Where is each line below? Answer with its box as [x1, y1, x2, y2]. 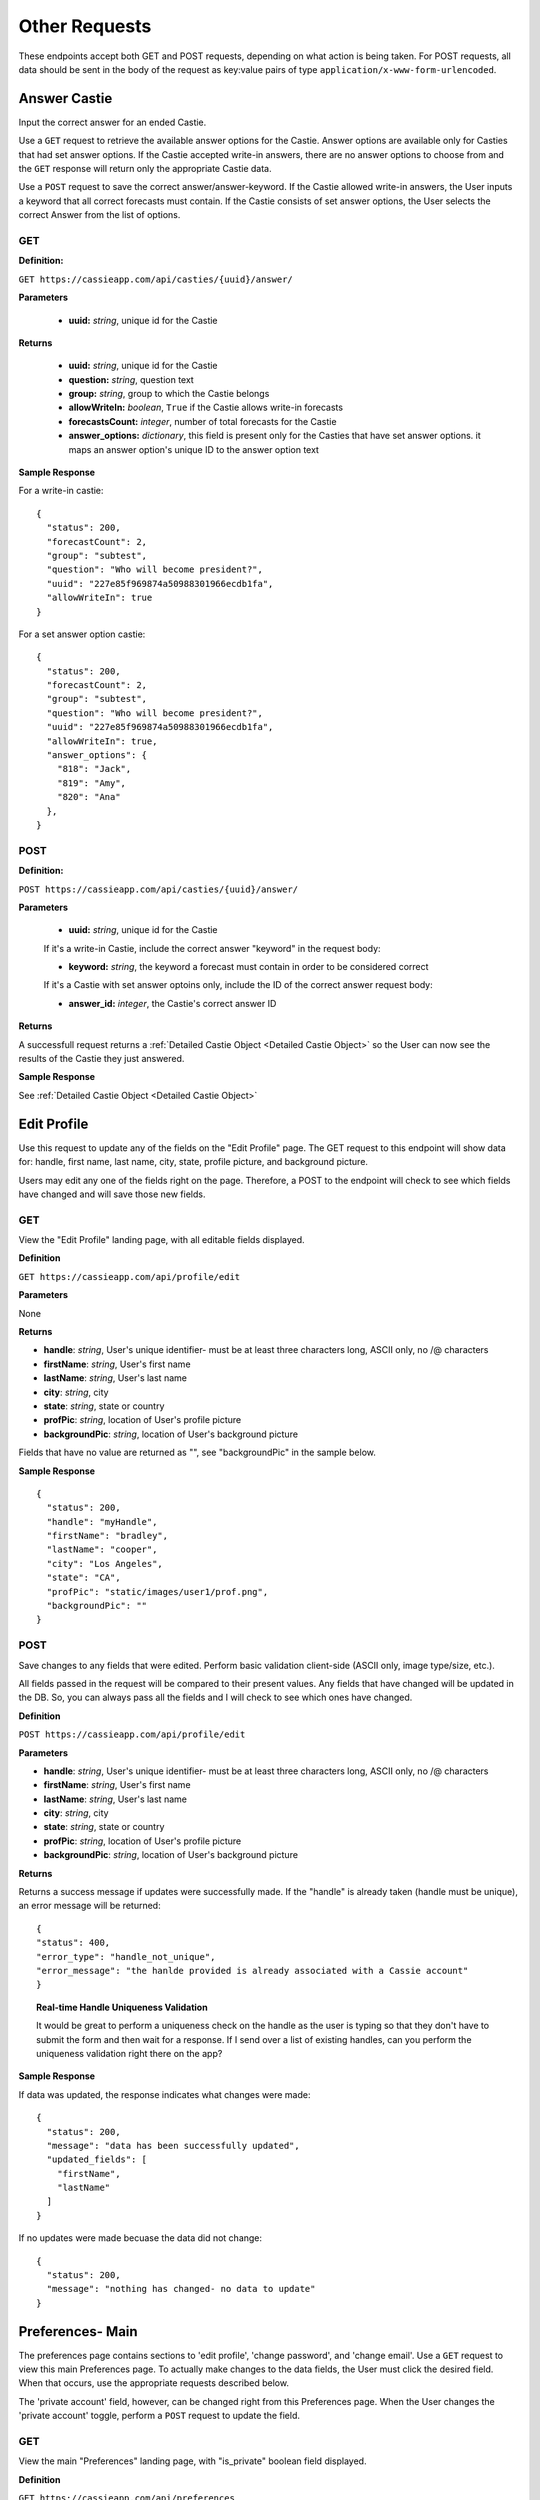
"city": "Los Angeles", [46, 1558, 164, 1569]
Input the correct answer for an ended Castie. [18, 116, 207, 128]
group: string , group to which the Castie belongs [68, 388, 270, 400]
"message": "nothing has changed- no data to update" [46, 2283, 316, 2295]
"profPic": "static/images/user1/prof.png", [46, 1586, 269, 1597]
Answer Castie [18, 90, 113, 107]
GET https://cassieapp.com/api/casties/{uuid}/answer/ [18, 273, 294, 285]
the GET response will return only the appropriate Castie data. [18, 163, 272, 175]
